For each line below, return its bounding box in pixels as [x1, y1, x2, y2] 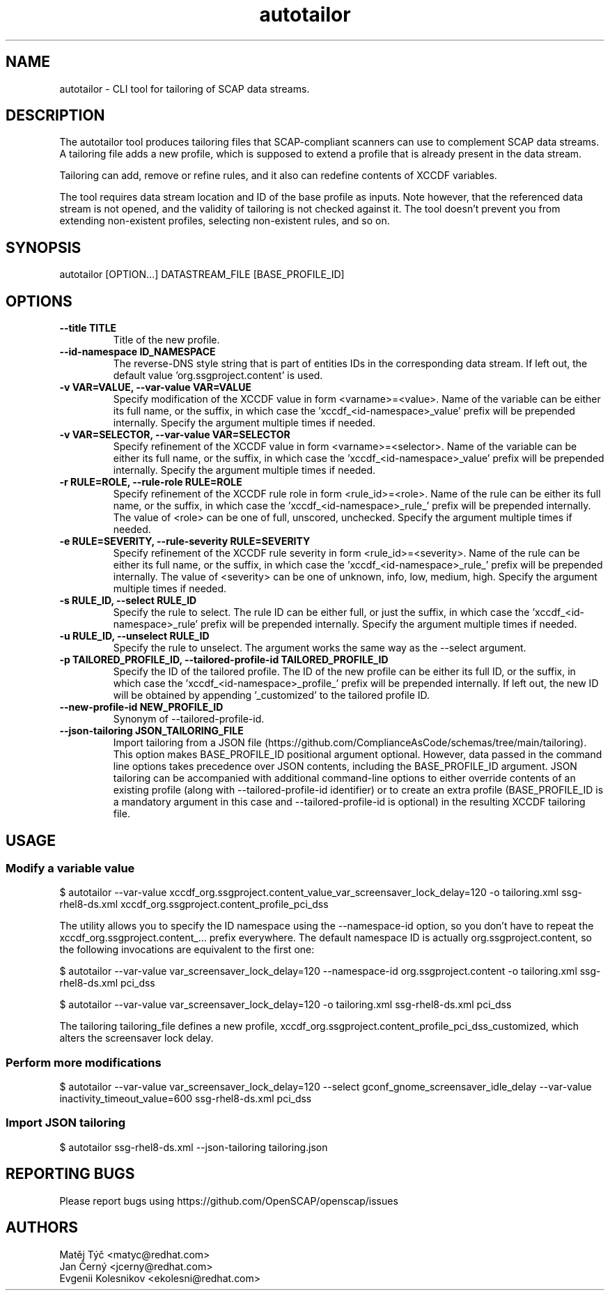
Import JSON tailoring [6, 1116, 126, 1130]
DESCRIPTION [6, 107, 105, 125]
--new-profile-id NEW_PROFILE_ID [59, 701, 224, 713]
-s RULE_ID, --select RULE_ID [59, 594, 197, 607]
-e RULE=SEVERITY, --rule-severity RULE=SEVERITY [59, 535, 311, 548]
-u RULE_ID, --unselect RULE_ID [59, 630, 210, 642]
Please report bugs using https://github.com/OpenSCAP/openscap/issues [59, 1194, 398, 1207]
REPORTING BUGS [6, 1165, 135, 1183]
